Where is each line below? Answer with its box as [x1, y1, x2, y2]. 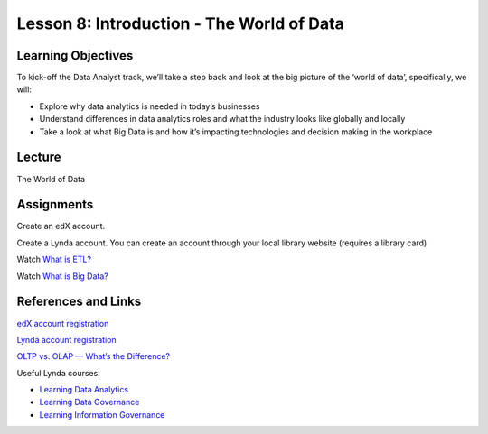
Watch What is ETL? [16, 254, 92, 265]
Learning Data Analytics [39, 384, 129, 395]
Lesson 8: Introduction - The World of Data [16, 14, 345, 33]
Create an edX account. [16, 221, 106, 232]
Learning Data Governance [39, 397, 140, 408]
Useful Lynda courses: [16, 367, 101, 378]
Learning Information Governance [39, 409, 165, 420]
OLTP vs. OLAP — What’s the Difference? [16, 351, 171, 362]
